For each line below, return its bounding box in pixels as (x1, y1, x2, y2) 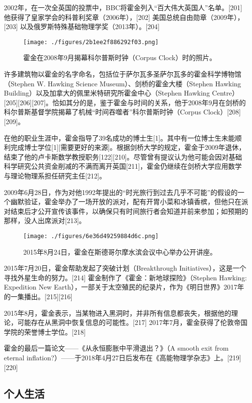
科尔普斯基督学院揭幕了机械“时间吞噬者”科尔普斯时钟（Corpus (4, 107, 201, 117)
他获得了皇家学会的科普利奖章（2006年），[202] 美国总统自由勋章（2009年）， (4, 12, 244, 22)
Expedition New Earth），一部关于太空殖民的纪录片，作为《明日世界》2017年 (4, 282, 244, 292)
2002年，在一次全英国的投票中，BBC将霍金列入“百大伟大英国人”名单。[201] (4, 2, 242, 12)
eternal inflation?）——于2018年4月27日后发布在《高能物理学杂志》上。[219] (4, 352, 241, 362)
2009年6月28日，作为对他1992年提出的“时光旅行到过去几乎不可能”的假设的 (4, 187, 238, 197)
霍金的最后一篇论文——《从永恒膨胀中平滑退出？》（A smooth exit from (4, 343, 229, 353)
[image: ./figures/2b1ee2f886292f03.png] (23, 38, 159, 46)
